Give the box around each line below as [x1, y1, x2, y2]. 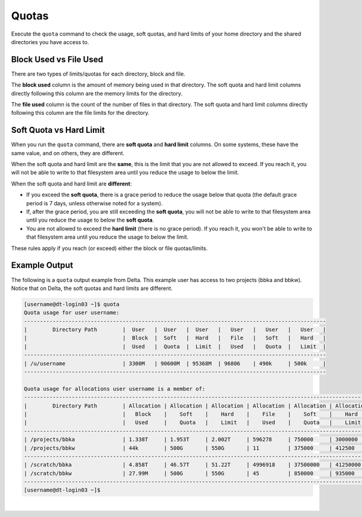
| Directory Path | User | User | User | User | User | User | [24, 326, 326, 333]
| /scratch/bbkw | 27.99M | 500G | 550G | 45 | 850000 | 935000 [24, 470, 355, 477]
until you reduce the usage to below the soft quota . [26, 216, 154, 223]
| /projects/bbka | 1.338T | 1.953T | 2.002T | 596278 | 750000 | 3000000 [24, 436, 358, 443]
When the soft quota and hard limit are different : [11, 180, 132, 187]
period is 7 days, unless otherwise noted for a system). [26, 199, 163, 207]
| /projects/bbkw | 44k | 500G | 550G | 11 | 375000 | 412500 [24, 445, 355, 451]
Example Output [11, 260, 74, 271]
